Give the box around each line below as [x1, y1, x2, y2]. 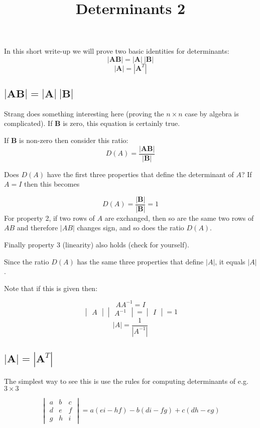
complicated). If [4, 118, 53, 128]
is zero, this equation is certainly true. [63, 118, 180, 128]
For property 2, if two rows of [4, 212, 95, 223]
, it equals [215, 256, 245, 266]
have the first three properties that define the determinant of [47, 169, 234, 179]
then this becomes [24, 179, 80, 189]
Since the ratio [4, 256, 49, 266]
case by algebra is [185, 108, 239, 118]
